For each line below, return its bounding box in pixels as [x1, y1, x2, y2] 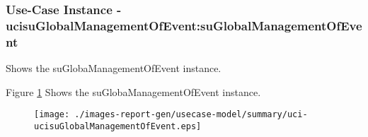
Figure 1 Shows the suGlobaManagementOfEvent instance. [6, 84, 261, 99]
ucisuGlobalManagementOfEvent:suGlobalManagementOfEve [6, 16, 362, 34]
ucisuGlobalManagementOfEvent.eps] [34, 121, 202, 131]
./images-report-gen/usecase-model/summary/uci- [74, 109, 308, 120]
